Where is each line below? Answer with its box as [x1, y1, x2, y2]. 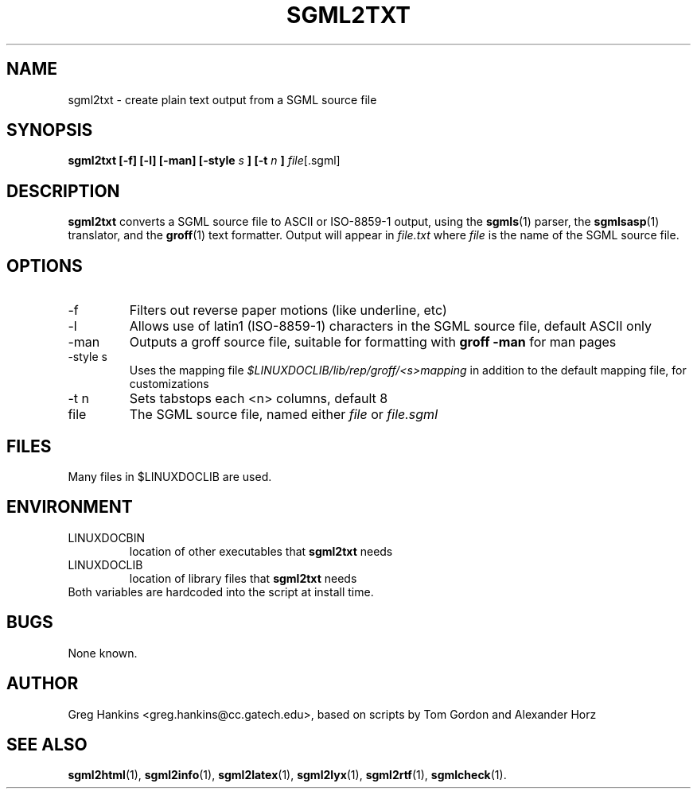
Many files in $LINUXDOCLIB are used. [68, 469, 272, 483]
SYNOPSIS [6, 120, 93, 141]
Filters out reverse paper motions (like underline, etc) [129, 302, 447, 319]
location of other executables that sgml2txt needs [129, 544, 393, 558]
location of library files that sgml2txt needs [129, 571, 357, 585]
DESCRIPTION [6, 180, 120, 201]
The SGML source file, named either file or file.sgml [129, 406, 438, 423]
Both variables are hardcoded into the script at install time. [68, 584, 374, 599]
